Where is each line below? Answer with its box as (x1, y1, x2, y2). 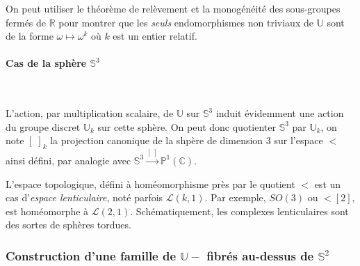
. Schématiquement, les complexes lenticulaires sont (130, 203, 349, 218)
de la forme (6, 29, 54, 43)
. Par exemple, (204, 190, 266, 205)
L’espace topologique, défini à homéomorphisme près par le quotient (6, 176, 295, 191)
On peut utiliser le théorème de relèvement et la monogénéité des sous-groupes (6, 1, 341, 15)
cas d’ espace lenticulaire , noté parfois (6, 190, 163, 205)
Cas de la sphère (6, 56, 87, 70)
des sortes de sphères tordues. (6, 217, 131, 232)
